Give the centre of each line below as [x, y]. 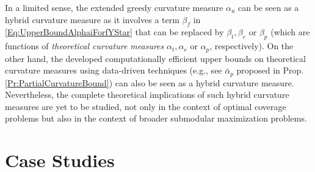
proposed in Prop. [270, 70]
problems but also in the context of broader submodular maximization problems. [156, 118]
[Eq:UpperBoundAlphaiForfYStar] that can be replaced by [114, 32]
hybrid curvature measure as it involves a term [92, 19]
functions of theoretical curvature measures [85, 46]
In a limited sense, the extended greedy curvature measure [114, 7]
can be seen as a [269, 7]
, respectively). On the [252, 46]
